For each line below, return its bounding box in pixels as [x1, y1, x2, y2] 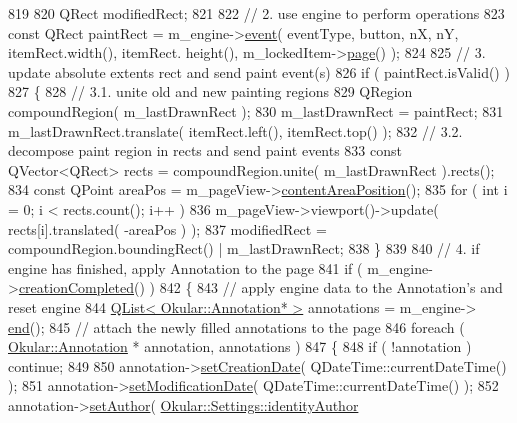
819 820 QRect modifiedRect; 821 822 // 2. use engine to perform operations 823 [8, 3, 505, 23]
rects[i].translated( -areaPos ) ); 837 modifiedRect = [8, 218, 327, 239]
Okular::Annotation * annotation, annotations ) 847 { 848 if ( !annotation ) [8, 336, 472, 357]
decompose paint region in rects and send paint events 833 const [8, 140, 402, 161]
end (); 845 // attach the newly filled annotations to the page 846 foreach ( [8, 316, 465, 337]
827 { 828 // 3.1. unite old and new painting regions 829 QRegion [8, 81, 413, 102]
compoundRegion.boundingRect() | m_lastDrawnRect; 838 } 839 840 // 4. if [8, 238, 480, 259]
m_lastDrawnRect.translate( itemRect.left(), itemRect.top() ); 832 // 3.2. [8, 120, 463, 141]
